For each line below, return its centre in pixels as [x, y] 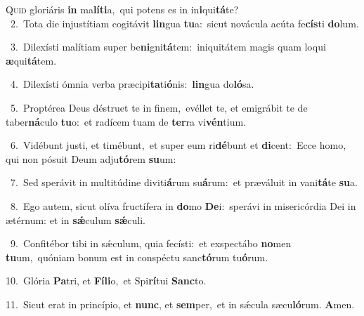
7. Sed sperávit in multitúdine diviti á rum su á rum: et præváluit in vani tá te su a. [184, 182]
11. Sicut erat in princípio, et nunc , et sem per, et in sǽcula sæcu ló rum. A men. [180, 304]
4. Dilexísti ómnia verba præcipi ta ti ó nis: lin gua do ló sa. [132, 84]
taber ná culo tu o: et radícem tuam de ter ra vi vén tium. [126, 121]
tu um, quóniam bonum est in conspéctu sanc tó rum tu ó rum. [137, 257]
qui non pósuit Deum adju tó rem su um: [91, 158]
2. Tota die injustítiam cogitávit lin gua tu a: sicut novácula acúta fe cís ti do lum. [184, 23]
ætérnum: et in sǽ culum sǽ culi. [76, 219]
